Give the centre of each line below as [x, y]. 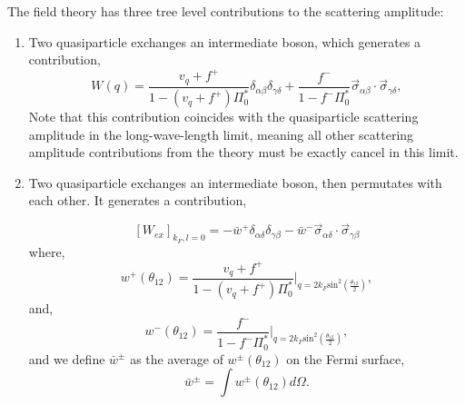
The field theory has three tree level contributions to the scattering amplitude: [226, 11]
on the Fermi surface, [346, 358]
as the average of [177, 358]
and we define [67, 358]
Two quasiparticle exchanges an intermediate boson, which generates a [225, 41]
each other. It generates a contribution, [138, 200]
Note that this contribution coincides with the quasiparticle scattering [223, 117]
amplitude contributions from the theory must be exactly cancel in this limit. [243, 152]
